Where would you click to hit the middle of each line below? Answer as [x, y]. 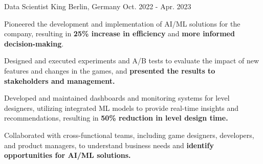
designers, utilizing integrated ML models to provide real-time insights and [122, 108]
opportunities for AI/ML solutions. [68, 155]
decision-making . [34, 43]
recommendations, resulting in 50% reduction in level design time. [116, 118]
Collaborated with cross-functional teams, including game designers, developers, [129, 135]
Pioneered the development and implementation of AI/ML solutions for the [122, 23]
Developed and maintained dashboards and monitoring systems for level [117, 98]
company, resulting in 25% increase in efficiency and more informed [119, 33]
